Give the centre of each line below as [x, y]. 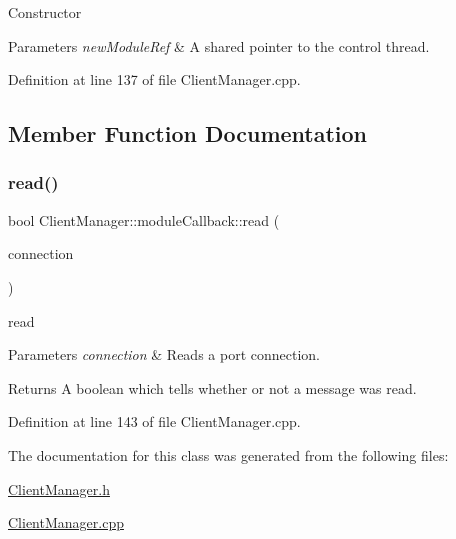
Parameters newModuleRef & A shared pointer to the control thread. [219, 45]
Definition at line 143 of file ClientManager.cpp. [154, 421]
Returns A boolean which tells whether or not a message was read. [212, 387]
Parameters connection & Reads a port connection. [164, 354]
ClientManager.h [59, 488]
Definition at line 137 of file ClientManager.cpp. [154, 79]
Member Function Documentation [188, 133]
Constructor [45, 12]
